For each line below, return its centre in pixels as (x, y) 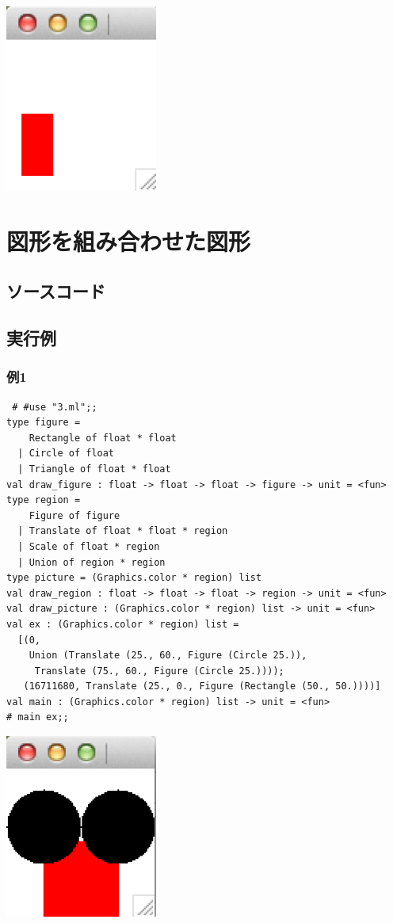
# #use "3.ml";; (55, 407)
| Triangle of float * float (94, 469)
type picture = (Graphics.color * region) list (134, 578)
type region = (44, 500)
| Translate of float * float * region (123, 531)
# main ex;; (38, 717)
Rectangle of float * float (103, 438)
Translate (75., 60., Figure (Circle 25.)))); (159, 671)
